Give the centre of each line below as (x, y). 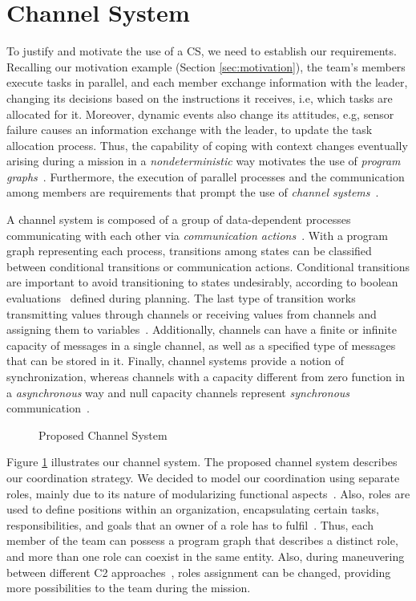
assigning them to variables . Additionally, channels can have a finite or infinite (202, 329)
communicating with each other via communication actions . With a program (197, 235)
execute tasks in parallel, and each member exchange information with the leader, (207, 82)
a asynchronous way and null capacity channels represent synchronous (178, 392)
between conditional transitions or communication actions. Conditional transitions (208, 266)
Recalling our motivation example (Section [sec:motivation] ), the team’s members (206, 66)
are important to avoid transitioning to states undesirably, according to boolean (202, 282)
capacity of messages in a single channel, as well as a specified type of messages (201, 345)
